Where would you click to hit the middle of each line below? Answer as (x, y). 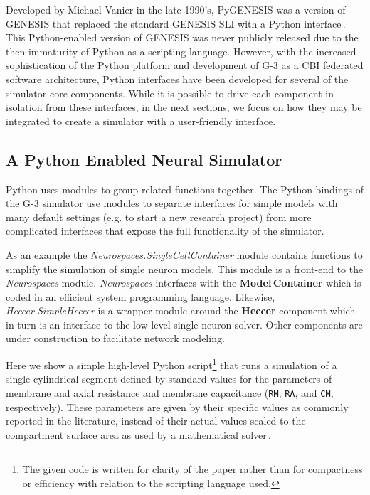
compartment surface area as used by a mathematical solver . (138, 434)
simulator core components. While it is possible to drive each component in (170, 93)
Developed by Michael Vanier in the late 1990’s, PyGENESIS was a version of (176, 9)
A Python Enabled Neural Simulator (144, 159)
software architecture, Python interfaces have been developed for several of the (177, 79)
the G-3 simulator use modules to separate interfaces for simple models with (172, 203)
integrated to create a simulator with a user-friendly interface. (141, 121)
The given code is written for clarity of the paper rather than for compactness (192, 469)
